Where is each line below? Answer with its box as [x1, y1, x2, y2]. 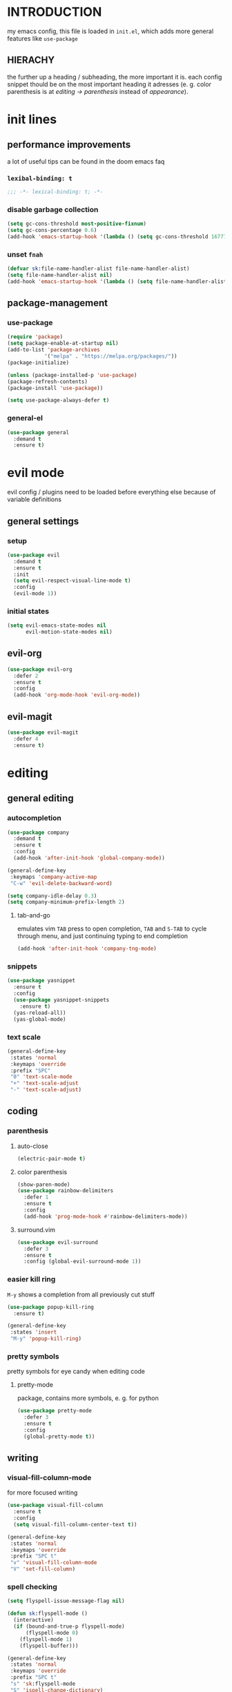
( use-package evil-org [7, 665, 72, 673]
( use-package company [7, 829, 70, 836]
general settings [7, 515, 79, 527]
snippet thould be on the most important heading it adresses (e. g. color [7, 80, 212, 88]
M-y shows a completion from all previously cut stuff [7, 1290, 155, 1299]
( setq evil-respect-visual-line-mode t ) [13, 577, 131, 584]
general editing [7, 792, 74, 804]
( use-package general [7, 429, 70, 436]
